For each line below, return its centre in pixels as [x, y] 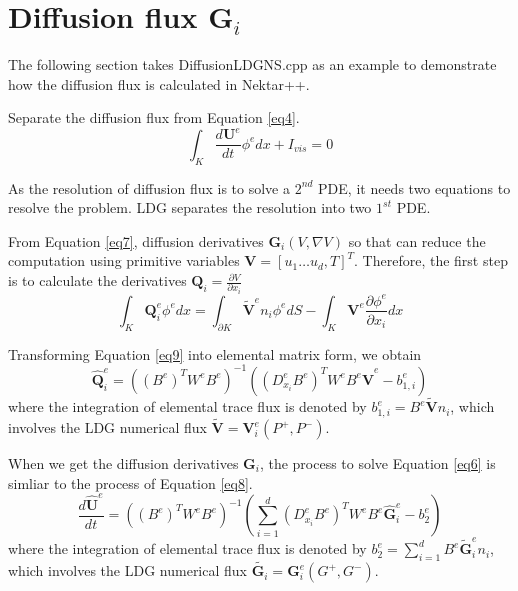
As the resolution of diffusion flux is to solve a [149, 187]
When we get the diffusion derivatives [123, 463]
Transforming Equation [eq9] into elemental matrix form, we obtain [215, 353]
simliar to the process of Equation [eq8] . [130, 482]
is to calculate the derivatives [97, 280]
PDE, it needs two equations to [414, 187]
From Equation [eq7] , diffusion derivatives [136, 240]
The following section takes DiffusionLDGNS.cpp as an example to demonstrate [252, 64]
